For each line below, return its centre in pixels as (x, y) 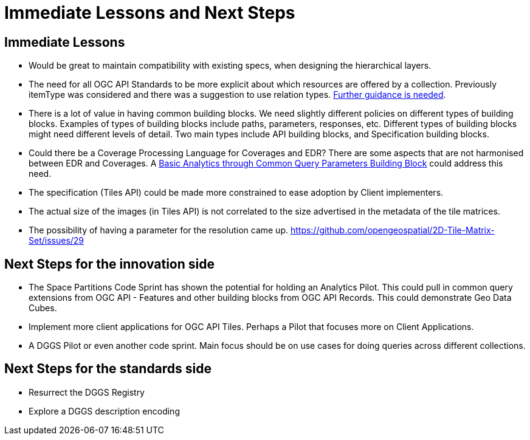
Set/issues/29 (57, 241)
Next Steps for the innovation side (109, 264)
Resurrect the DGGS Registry (87, 392)
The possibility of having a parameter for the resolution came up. (158, 230)
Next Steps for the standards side (108, 369)
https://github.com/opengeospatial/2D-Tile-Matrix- (392, 230)
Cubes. (43, 308)
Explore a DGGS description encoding (104, 411)
